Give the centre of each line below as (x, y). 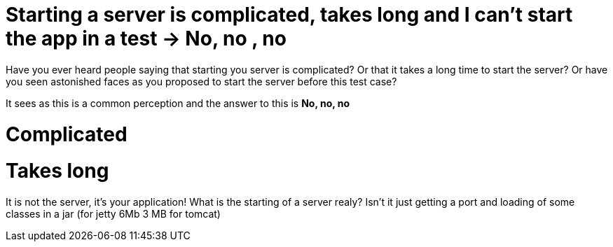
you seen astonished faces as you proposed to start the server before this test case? (201, 81)
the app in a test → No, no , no (146, 38)
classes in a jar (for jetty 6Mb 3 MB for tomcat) (113, 214)
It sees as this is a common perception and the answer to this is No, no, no (178, 103)
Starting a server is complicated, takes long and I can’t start (289, 15)
